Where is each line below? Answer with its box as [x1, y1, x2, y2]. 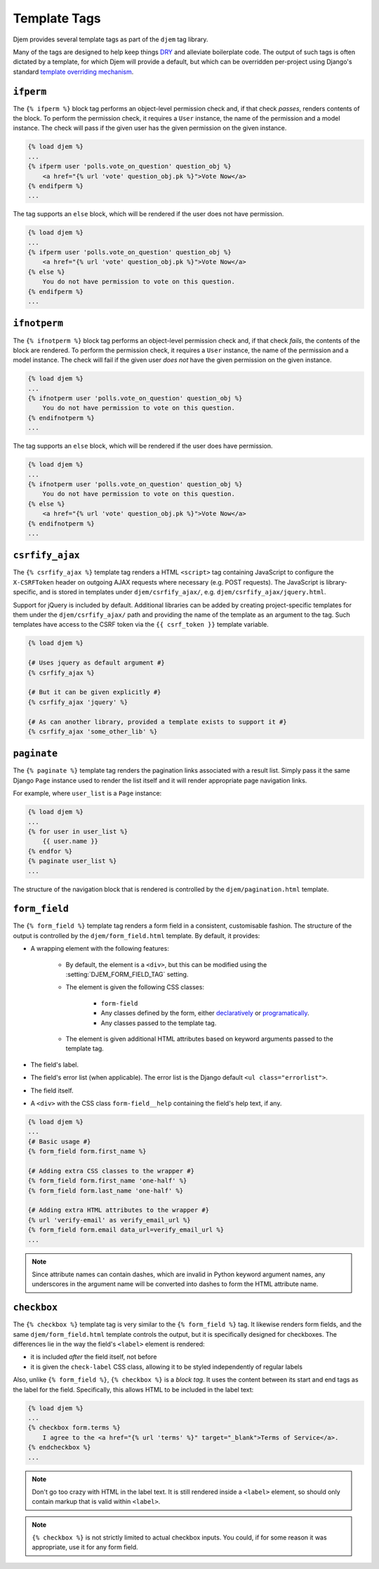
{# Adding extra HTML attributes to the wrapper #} [27, 1206, 210, 1214]
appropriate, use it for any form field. [32, 1543, 138, 1551]
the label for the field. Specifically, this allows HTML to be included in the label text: [13, 1385, 254, 1394]
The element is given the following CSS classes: [65, 983, 205, 992]
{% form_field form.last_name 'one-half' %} [27, 1187, 184, 1194]
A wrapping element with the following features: [30, 944, 170, 953]
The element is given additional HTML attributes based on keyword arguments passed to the [65, 1034, 333, 1043]
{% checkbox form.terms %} [27, 1424, 121, 1431]
